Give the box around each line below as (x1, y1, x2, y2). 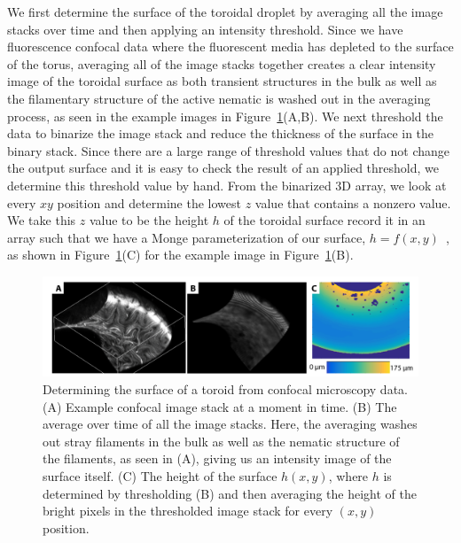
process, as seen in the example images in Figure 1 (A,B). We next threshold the (7, 106, 443, 125)
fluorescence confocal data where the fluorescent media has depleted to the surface (7, 37, 454, 56)
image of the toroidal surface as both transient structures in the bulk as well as (7, 72, 437, 90)
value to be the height (89, 211, 209, 229)
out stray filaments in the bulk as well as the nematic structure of (43, 431, 400, 450)
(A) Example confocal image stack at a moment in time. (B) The (43, 397, 397, 415)
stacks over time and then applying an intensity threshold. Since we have (7, 19, 403, 38)
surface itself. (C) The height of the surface (43, 466, 277, 485)
